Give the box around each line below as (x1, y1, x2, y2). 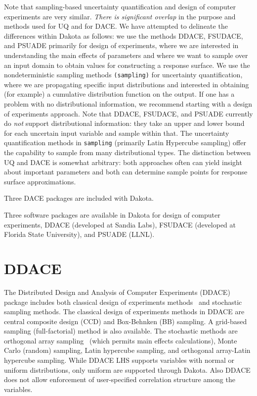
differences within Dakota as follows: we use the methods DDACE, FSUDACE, (4, 30, 243, 41)
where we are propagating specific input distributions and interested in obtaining (4, 79, 249, 89)
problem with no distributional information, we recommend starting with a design (4, 99, 253, 109)
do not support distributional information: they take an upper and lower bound (4, 118, 245, 128)
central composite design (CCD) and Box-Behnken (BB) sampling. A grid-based (4, 316, 247, 326)
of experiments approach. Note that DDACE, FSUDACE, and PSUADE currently (4, 108, 253, 118)
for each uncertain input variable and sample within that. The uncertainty (4, 127, 229, 138)
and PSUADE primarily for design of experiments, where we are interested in (4, 40, 239, 51)
